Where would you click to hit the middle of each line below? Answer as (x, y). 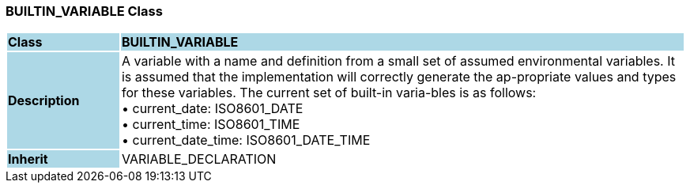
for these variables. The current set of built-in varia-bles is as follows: (329, 93)
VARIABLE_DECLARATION (199, 159)
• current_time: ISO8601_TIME (211, 125)
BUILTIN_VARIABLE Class (84, 11)
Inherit (28, 159)
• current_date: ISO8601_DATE (212, 109)
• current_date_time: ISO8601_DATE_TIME (246, 140)
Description (44, 101)
